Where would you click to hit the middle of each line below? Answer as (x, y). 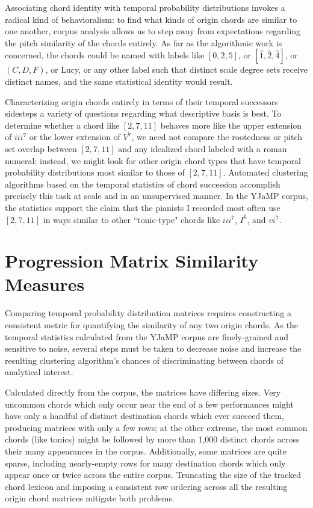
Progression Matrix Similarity (132, 261)
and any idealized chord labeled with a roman (203, 148)
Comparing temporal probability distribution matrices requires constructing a (148, 313)
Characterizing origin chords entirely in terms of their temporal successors (141, 101)
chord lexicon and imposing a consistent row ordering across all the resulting (146, 486)
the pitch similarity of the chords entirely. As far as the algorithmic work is (144, 42)
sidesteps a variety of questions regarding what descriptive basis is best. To (143, 113)
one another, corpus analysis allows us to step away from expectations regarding (153, 31)
